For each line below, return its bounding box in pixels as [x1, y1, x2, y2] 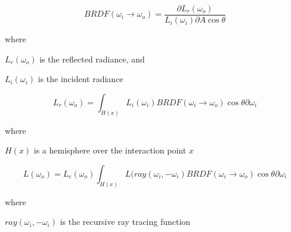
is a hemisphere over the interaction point [33, 144, 187, 156]
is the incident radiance [38, 73, 123, 85]
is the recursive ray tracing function [60, 215, 191, 228]
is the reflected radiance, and [39, 52, 145, 65]
